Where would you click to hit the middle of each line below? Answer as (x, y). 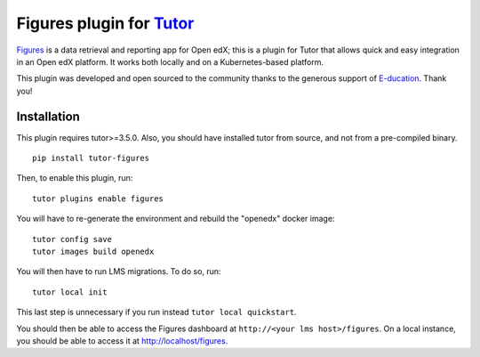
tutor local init (70, 292)
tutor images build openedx (93, 251)
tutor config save (72, 239)
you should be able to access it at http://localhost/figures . (122, 341)
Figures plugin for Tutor (105, 23)
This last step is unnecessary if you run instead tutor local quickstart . (156, 312)
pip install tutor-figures (91, 158)
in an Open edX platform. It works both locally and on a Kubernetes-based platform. (170, 61)
